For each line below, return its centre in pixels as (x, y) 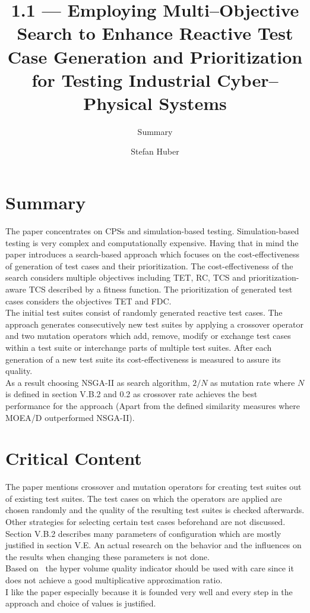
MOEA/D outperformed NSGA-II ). (70, 417)
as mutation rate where (253, 382)
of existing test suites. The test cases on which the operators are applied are (144, 498)
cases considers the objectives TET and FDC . (88, 301)
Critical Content (74, 458)
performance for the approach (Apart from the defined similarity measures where (153, 405)
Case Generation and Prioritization (155, 56)
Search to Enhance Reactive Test (155, 33)
